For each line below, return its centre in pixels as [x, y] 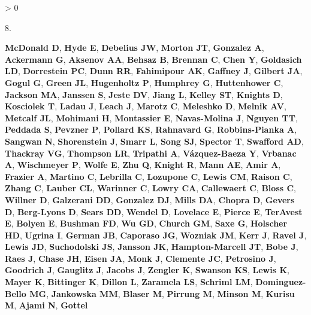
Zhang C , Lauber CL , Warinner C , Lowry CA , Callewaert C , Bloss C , [151, 188]
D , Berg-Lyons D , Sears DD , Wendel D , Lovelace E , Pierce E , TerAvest [154, 211]
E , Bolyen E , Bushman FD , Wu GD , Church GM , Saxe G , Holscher [146, 223]
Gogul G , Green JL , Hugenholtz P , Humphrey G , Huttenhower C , [144, 82]
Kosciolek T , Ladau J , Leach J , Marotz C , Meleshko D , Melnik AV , [146, 106]
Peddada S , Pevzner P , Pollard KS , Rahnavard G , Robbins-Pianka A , [151, 129]
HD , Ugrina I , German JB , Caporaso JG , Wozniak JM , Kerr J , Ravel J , [156, 235]
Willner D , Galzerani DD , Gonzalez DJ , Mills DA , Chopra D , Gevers [150, 199]
